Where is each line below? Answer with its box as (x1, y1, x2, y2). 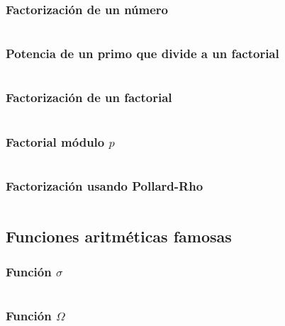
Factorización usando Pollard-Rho (6, 176, 203, 194)
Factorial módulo (6, 133, 105, 150)
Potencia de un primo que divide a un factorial (6, 45, 279, 62)
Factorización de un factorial (6, 89, 172, 106)
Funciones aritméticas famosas (6, 225, 232, 247)
